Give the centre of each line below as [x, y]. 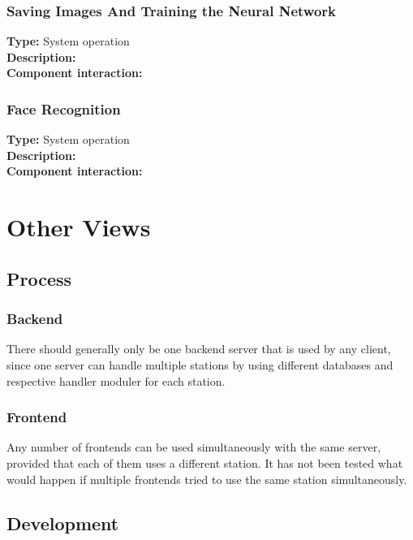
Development [63, 523]
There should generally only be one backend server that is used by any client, [199, 349]
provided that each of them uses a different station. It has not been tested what [205, 462]
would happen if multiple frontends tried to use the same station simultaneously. [207, 479]
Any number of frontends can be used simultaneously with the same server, [194, 447]
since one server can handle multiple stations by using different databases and [200, 364]
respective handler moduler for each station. [116, 380]
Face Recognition [64, 108]
